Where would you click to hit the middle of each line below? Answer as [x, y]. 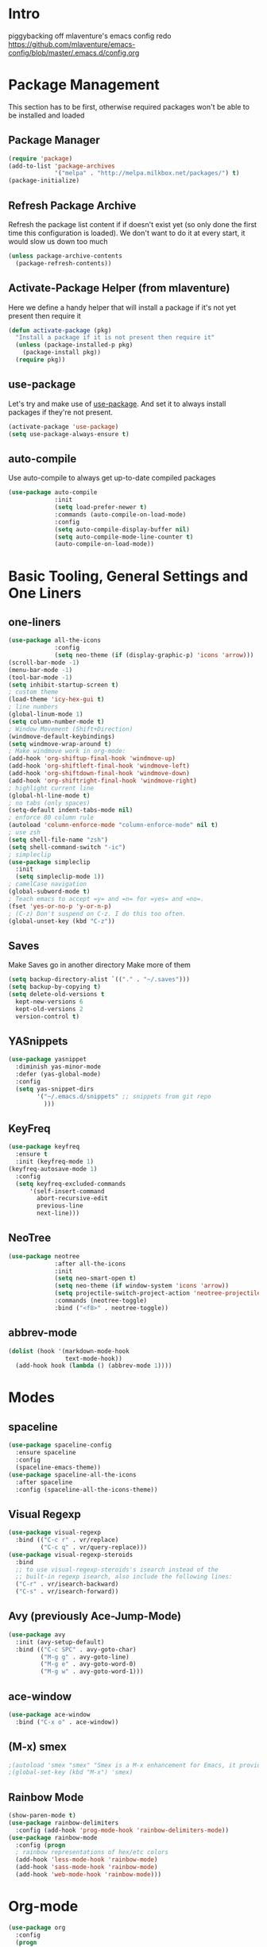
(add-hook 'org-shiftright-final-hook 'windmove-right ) [103, 780]
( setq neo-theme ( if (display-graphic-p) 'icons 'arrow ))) [154, 655]
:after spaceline [44, 1482]
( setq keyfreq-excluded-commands [71, 1184]
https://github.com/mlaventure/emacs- [72, 44]
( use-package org [37, 1927]
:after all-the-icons [90, 1264]
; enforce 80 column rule [51, 818]
